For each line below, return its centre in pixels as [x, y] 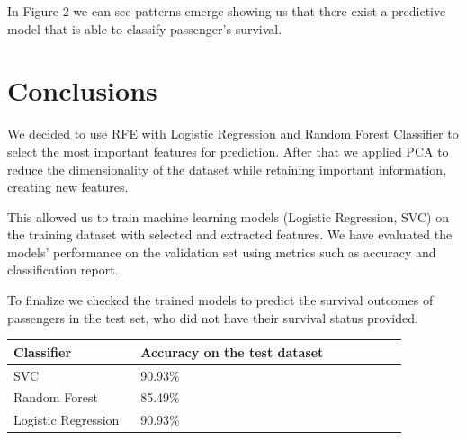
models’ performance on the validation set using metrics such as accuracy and [222, 251]
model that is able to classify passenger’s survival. [145, 28]
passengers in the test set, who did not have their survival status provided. [213, 317]
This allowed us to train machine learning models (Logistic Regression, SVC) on [228, 216]
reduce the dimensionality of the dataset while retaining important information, [227, 169]
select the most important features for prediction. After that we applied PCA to [228, 151]
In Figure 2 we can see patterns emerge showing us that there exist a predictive [227, 11]
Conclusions [82, 90]
